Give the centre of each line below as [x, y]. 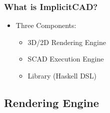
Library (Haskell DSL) [62, 75]
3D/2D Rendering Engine [67, 42]
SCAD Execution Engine [66, 59]
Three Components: [46, 25]
